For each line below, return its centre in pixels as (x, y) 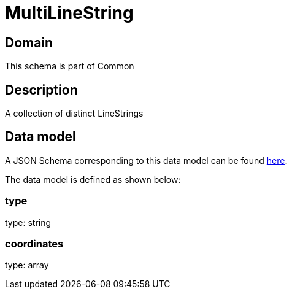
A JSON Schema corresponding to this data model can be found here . (146, 160)
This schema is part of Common (70, 66)
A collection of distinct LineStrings (74, 114)
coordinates (34, 243)
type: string (28, 222)
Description (41, 90)
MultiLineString (69, 13)
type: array (27, 265)
